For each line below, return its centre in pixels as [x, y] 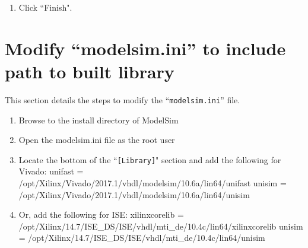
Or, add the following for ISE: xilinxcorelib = [101, 214]
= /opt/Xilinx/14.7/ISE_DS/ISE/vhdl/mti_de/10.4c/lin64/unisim [142, 238]
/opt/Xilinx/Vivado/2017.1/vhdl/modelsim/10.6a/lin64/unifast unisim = [153, 183]
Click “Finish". [45, 7]
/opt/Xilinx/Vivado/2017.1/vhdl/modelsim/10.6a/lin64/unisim [134, 194]
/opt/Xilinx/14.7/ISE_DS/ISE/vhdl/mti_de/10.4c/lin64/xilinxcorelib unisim [161, 226]
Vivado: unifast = [51, 171]
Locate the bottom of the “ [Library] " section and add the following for [150, 159]
